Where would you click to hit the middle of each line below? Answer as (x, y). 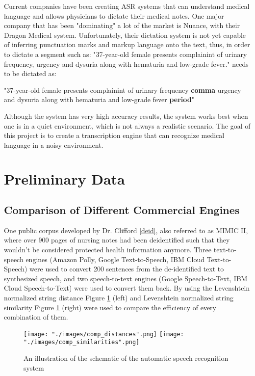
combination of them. (36, 317)
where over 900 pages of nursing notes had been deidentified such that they (117, 240)
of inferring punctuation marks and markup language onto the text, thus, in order (127, 44)
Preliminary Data (64, 178)
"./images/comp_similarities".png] (82, 342)
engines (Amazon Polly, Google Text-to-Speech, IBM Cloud (115, 259)
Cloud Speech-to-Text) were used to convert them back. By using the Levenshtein (127, 288)
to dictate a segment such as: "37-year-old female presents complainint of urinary (126, 54)
